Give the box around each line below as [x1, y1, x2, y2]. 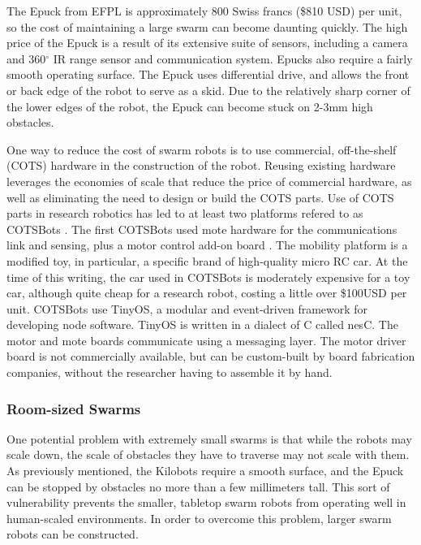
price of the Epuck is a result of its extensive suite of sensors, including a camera [6, 34, 408, 51]
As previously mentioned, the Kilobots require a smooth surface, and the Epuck [6, 462, 404, 479]
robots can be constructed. [6, 526, 139, 543]
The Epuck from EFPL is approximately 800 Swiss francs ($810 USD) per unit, [6, 2, 402, 19]
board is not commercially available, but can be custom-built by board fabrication [6, 348, 415, 365]
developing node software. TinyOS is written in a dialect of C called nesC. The [6, 316, 398, 333]
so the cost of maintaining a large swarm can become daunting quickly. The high [6, 18, 408, 35]
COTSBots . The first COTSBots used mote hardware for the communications [6, 220, 397, 237]
